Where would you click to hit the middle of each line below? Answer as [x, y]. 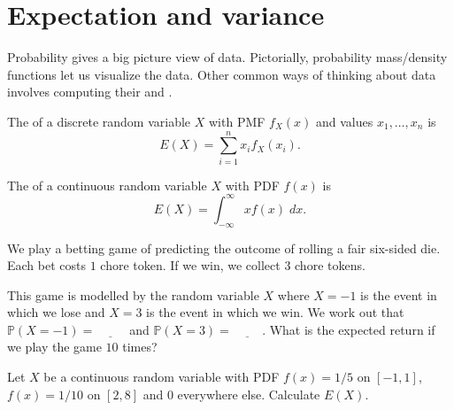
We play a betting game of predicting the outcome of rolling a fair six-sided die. [224, 248]
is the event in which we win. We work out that [275, 312]
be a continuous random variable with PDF [162, 377]
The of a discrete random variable [99, 121]
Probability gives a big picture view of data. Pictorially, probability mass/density [227, 57]
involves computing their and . [90, 92]
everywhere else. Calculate [249, 394]
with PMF [237, 121]
